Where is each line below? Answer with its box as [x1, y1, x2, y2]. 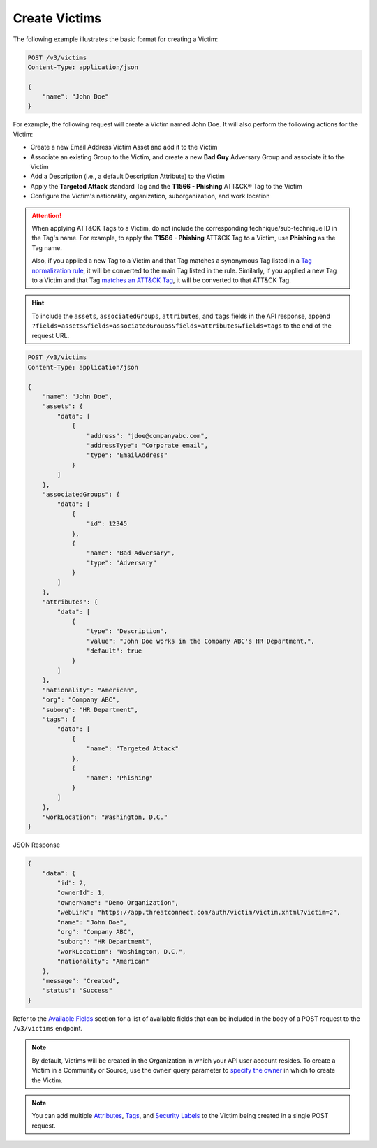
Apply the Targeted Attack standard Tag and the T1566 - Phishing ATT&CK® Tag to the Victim [30, 182, 303, 190]
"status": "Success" [42, 987, 113, 995]
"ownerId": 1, [57, 889, 105, 897]
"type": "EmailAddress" [86, 451, 168, 459]
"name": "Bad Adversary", [86, 549, 175, 557]
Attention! [31, 211, 62, 219]
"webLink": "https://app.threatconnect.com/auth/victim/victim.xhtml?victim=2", [57, 908, 341, 917]
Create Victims [13, 10, 101, 26]
